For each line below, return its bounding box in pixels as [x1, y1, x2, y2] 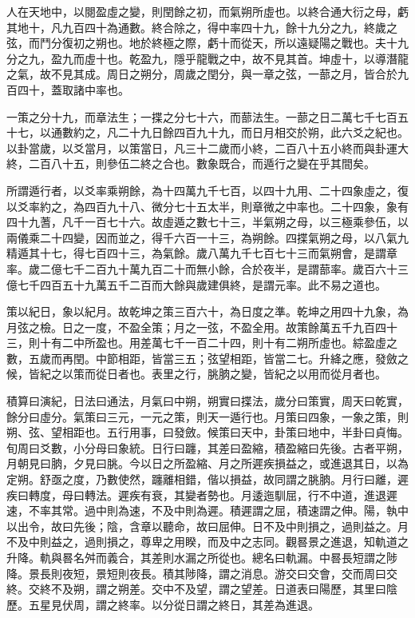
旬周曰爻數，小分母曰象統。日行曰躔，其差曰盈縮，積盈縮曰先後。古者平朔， [6, 439, 409, 456]
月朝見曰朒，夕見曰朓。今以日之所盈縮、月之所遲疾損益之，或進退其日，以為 [6, 455, 409, 472]
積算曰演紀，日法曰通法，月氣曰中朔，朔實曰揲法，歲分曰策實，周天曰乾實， [6, 393, 409, 409]
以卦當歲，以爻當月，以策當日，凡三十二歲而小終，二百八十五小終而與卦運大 [6, 139, 409, 156]
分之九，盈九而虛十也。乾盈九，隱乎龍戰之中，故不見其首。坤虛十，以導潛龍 [6, 50, 409, 66]
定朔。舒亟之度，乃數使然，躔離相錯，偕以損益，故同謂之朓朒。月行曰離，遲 [6, 471, 409, 488]
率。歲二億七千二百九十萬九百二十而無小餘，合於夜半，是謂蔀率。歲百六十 [6, 260, 397, 277]
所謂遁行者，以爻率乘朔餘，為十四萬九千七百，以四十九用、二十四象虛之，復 [6, 181, 409, 198]
